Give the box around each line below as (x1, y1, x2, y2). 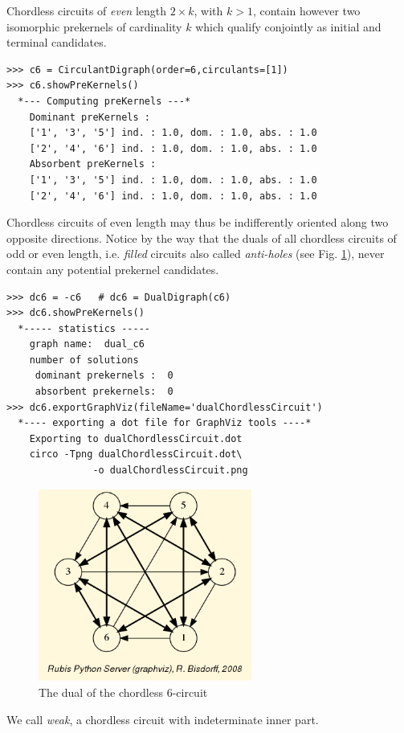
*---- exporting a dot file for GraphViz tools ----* (18, 417, 312, 429)
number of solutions (29, 354, 139, 366)
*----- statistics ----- (18, 322, 150, 334)
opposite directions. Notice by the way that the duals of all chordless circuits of (6, 229, 397, 246)
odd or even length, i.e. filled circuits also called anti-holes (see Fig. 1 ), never (6, 245, 385, 262)
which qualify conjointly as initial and (195, 18, 382, 35)
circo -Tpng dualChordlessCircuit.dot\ (29, 448, 243, 461)
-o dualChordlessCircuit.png (92, 465, 248, 477)
